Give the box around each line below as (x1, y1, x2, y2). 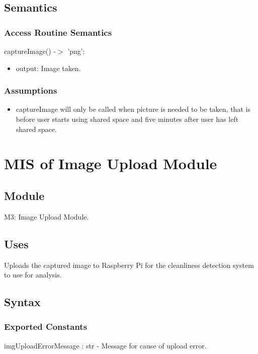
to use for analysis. (4, 269, 62, 280)
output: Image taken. (16, 62, 81, 73)
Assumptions (4, 84, 57, 97)
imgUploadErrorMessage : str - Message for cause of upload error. (4, 340, 207, 350)
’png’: (67, 46, 85, 56)
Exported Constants (4, 320, 88, 333)
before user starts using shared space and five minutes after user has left (16, 114, 239, 124)
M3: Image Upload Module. (4, 211, 89, 222)
